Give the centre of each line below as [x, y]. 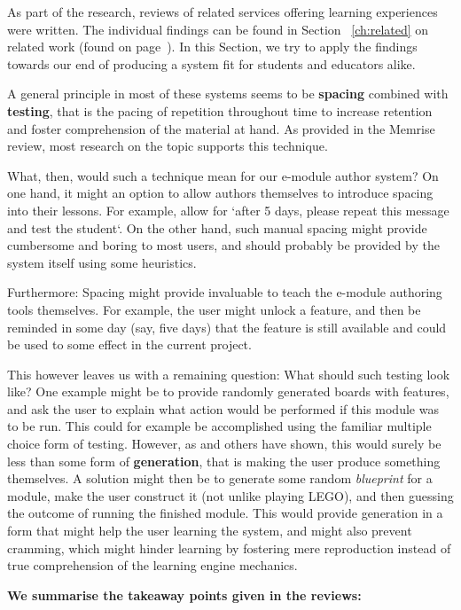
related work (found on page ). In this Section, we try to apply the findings [212, 47]
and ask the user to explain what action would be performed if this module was [223, 408]
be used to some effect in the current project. [129, 344]
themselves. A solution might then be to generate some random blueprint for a [220, 478]
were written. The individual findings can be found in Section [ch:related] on [218, 29]
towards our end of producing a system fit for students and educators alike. [211, 63]
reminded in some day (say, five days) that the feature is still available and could [227, 327]
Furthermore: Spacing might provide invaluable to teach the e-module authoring [225, 292]
